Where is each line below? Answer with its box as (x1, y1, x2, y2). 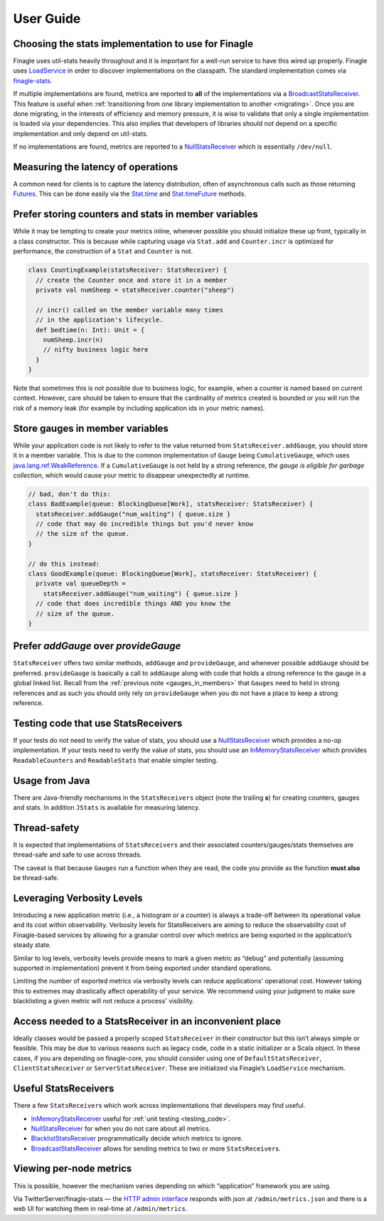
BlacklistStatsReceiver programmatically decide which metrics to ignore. (31, 1134, 243, 1143)
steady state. (13, 941, 51, 949)
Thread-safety (13, 822, 80, 834)
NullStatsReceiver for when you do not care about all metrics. (31, 1124, 211, 1133)
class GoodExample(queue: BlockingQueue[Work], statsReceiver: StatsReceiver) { (28, 570, 317, 578)
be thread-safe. (13, 874, 59, 882)
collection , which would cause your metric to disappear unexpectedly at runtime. (13, 470, 250, 480)
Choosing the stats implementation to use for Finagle (13, 38, 254, 50)
